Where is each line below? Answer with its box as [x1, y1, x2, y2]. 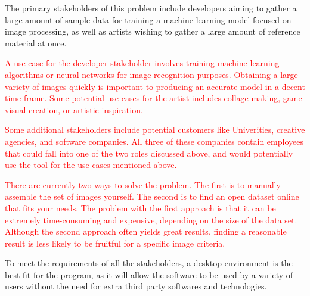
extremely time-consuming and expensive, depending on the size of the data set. [5, 213, 297, 226]
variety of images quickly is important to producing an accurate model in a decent [5, 80, 305, 92]
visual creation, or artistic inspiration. [5, 103, 143, 116]
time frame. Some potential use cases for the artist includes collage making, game [5, 92, 302, 104]
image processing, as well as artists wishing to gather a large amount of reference [5, 25, 300, 38]
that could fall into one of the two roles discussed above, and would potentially [5, 147, 293, 159]
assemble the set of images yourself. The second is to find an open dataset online [5, 190, 299, 202]
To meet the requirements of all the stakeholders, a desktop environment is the [5, 257, 293, 269]
